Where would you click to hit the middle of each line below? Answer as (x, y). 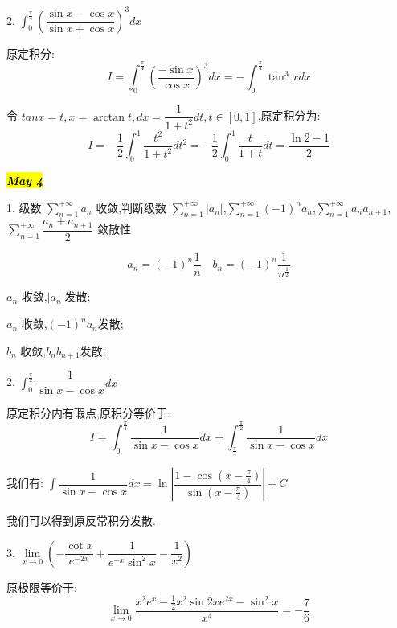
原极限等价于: (42, 587)
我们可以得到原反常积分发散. (81, 521)
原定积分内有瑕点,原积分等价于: (88, 413)
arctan (109, 117)
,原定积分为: (289, 115)
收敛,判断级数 (131, 207)
